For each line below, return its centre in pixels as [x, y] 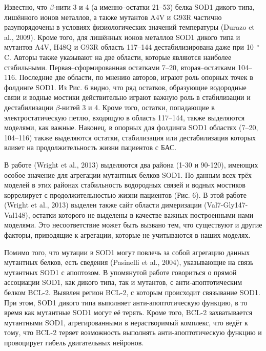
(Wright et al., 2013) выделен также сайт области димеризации [103, 205]
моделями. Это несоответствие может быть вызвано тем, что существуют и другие [133, 225]
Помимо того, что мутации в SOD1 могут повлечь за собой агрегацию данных [127, 252]
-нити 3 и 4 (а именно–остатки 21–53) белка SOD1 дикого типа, [154, 7]
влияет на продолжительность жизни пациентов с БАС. [90, 147]
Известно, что [26, 7]
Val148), [17, 214]
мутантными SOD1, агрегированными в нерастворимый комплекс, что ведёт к [126, 322]
